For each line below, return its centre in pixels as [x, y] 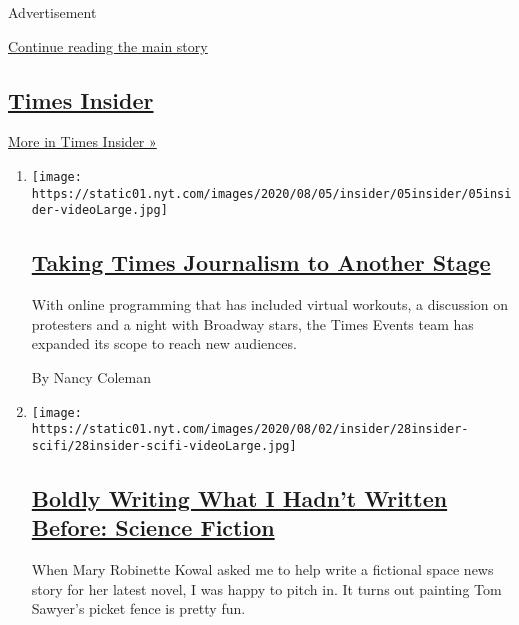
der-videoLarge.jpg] [99, 210]
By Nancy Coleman [91, 376]
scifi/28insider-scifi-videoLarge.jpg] [164, 445]
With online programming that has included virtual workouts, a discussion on [270, 304]
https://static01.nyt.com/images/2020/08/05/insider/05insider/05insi [271, 193]
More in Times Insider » [82, 141]
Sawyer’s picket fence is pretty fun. [138, 608]
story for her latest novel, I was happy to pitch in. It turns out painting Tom [266, 588]
